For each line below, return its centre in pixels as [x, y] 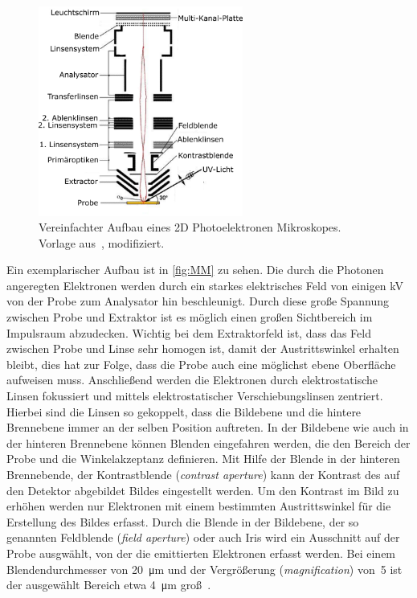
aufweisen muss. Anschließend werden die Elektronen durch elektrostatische [192, 380]
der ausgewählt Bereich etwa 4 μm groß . [109, 585]
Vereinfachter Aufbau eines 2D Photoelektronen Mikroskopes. [190, 227]
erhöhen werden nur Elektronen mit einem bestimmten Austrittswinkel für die [199, 506]
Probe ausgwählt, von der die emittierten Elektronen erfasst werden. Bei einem [201, 553]
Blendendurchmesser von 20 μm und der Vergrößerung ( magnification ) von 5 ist [204, 569]
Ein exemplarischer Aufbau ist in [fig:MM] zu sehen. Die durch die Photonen [195, 270]
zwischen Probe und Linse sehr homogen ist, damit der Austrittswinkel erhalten [203, 348]
